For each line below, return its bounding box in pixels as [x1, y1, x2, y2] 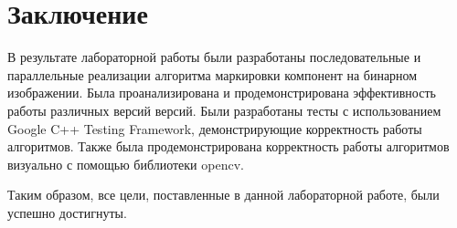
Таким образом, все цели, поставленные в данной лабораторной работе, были [7, 185, 440, 204]
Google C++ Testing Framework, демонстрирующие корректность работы [7, 119, 422, 138]
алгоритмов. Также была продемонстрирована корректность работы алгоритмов [7, 137, 450, 156]
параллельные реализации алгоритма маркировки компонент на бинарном [7, 65, 418, 84]
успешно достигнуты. [7, 202, 127, 222]
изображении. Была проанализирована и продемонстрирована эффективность [7, 83, 436, 102]
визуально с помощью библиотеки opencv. [7, 154, 244, 173]
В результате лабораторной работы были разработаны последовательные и [7, 47, 421, 67]
